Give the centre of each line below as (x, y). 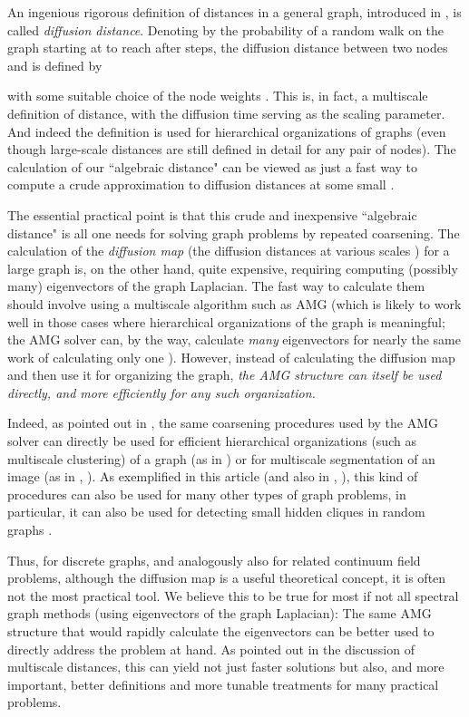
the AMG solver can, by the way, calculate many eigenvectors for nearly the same (234, 339)
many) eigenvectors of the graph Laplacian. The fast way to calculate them (216, 286)
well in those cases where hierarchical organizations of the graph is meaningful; (226, 321)
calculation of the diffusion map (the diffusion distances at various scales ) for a (229, 251)
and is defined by (55, 65)
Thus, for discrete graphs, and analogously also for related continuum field (214, 560)
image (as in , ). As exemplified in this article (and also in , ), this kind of (213, 476)
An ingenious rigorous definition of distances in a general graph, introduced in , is (234, 12)
